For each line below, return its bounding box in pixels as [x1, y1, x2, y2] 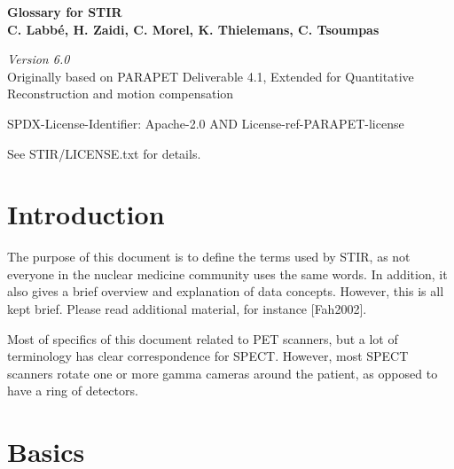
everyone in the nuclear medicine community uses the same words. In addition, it [7, 264, 448, 283]
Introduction [7, 196, 165, 232]
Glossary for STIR [7, 3, 122, 20]
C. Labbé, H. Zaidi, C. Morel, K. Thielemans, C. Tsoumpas [7, 20, 380, 38]
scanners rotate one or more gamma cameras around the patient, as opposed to [7, 363, 438, 382]
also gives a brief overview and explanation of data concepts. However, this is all [7, 282, 444, 301]
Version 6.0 [7, 50, 70, 68]
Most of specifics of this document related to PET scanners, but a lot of [7, 329, 398, 348]
